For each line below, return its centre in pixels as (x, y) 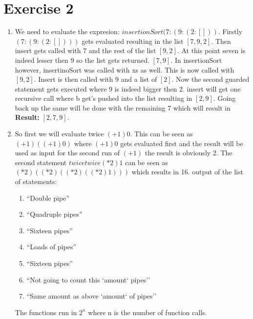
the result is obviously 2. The (189, 153)
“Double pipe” (48, 197)
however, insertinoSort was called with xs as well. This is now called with (125, 69)
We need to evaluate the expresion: (67, 31)
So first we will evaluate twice (59, 134)
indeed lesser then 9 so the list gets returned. (82, 60)
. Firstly (230, 31)
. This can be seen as (161, 134)
